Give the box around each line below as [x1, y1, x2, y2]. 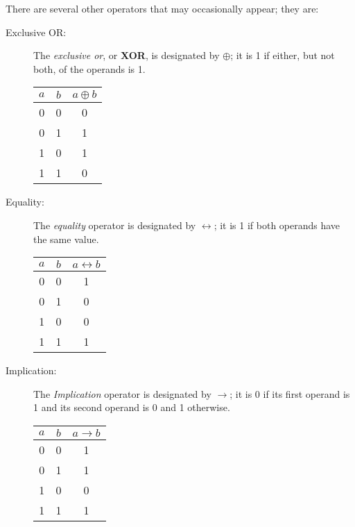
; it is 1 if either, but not [230, 48, 335, 62]
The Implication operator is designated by [33, 386, 211, 401]
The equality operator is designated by [33, 217, 196, 232]
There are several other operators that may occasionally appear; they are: [6, 1, 319, 15]
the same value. [33, 231, 99, 246]
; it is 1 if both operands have [214, 217, 340, 232]
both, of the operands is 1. [33, 61, 146, 76]
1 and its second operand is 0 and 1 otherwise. [33, 400, 230, 415]
